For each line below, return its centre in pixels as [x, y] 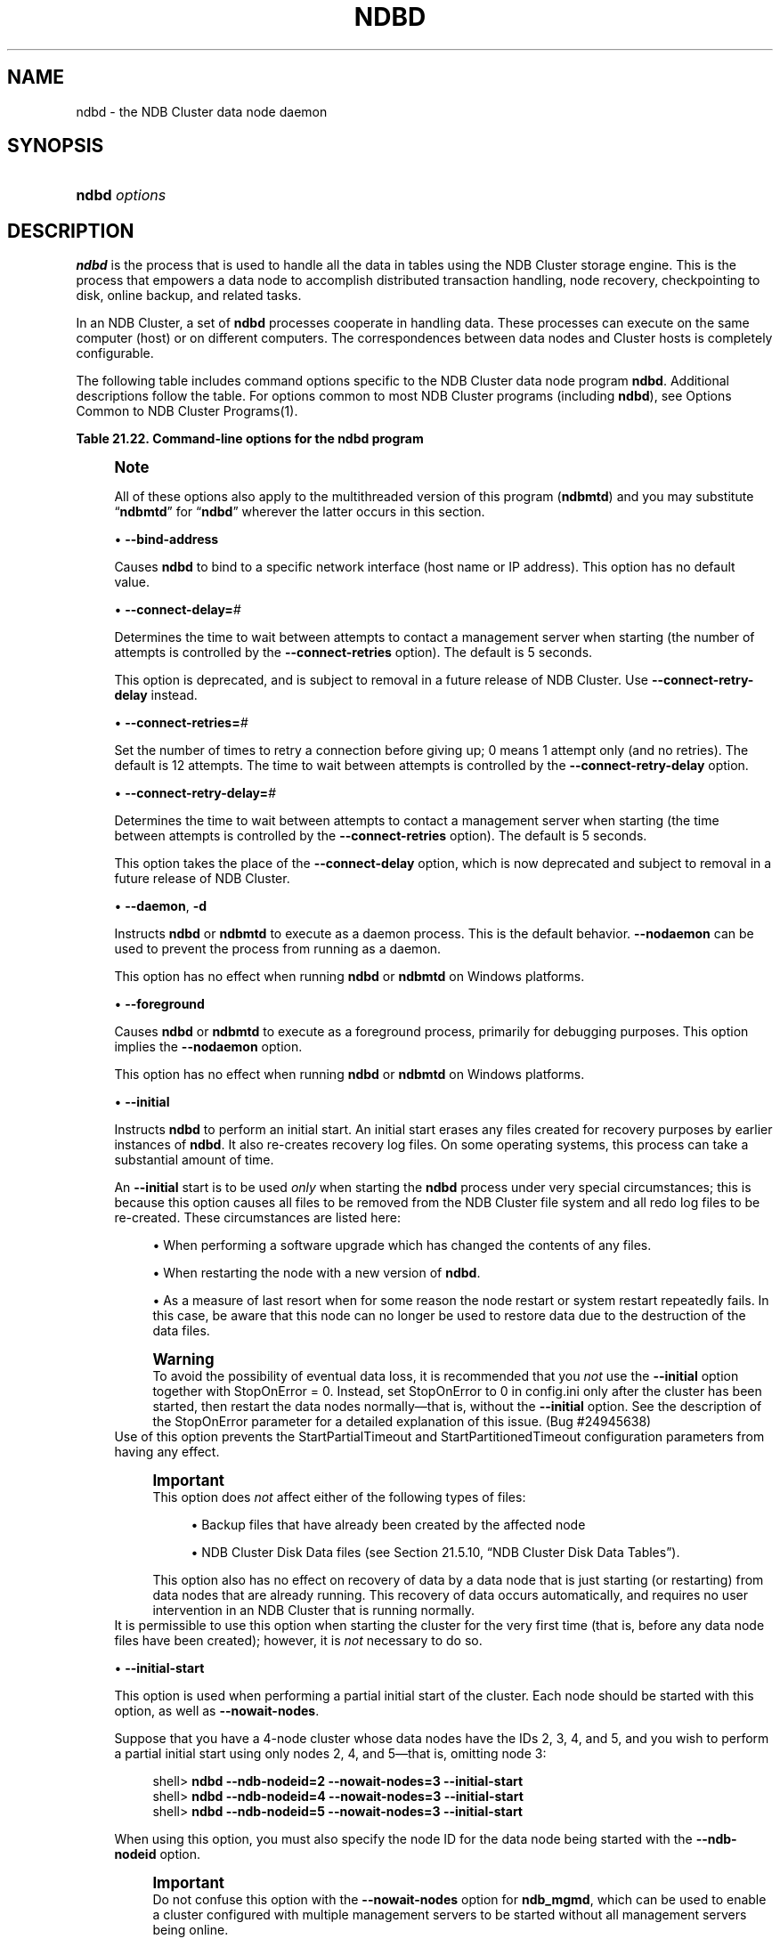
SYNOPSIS [56, 146]
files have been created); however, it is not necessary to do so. [298, 1641]
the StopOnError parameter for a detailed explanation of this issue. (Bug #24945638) [402, 1422]
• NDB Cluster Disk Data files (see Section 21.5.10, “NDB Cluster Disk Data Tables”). [435, 1553]
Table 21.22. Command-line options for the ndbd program [250, 439]
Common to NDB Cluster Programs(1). [187, 411]
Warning [183, 1360]
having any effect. [167, 1452]
